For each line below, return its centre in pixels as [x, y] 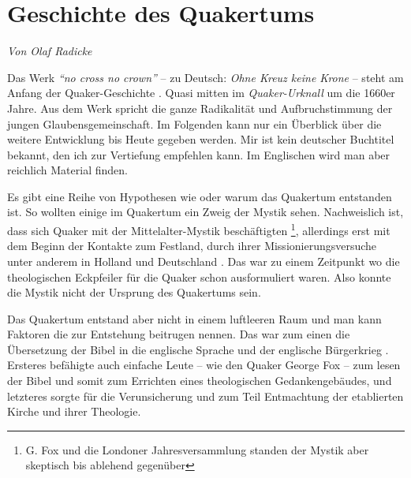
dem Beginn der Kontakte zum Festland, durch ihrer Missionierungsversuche [192, 246]
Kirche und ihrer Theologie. [74, 411]
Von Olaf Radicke [50, 51]
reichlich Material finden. [67, 170]
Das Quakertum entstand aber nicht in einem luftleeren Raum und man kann [194, 318]
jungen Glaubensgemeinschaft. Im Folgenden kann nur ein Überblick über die [194, 123]
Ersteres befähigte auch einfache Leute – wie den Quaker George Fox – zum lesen [204, 365]
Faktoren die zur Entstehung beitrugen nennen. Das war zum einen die [179, 334]
